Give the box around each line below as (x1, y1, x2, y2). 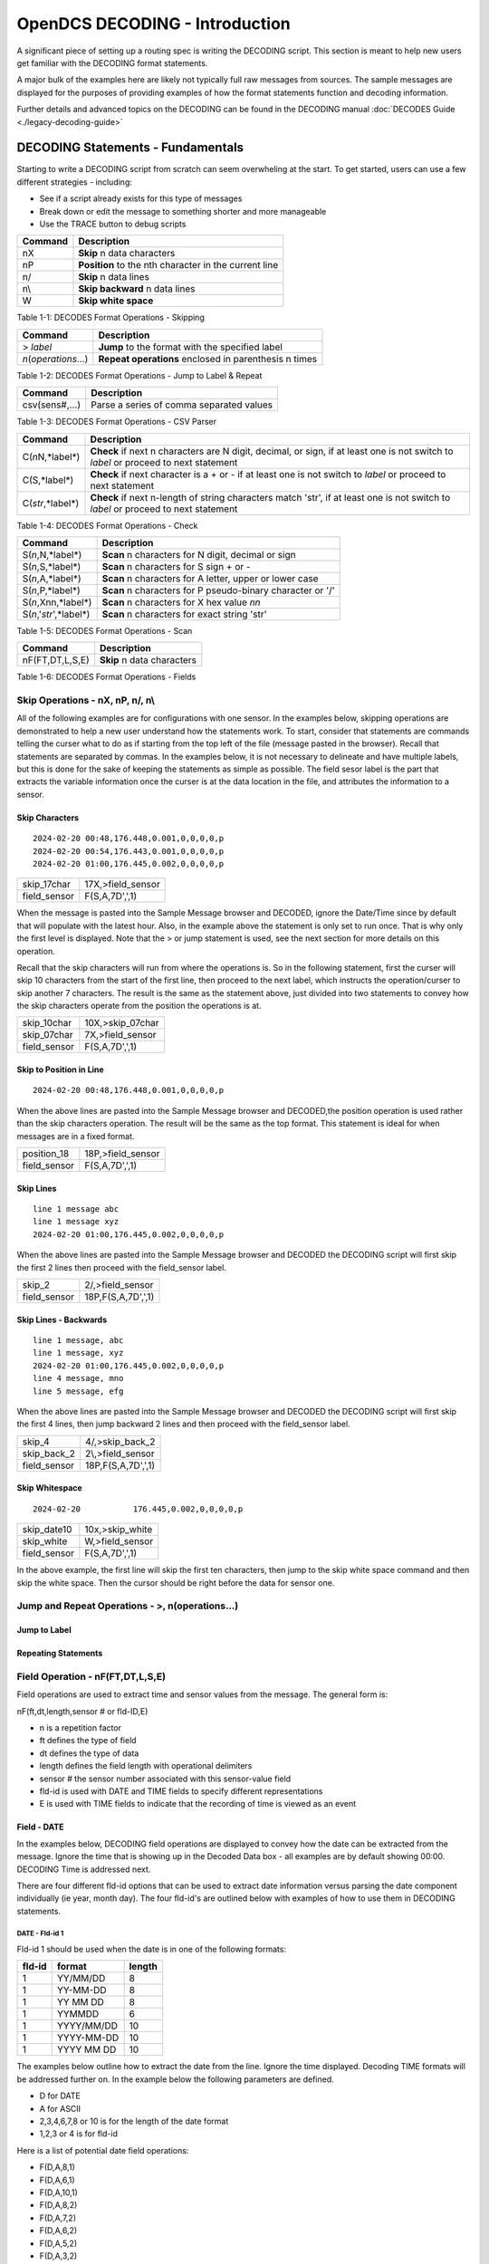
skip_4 (22, 1435, 50, 1448)
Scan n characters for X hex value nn (101, 596, 262, 609)
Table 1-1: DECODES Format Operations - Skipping (16, 312, 206, 323)
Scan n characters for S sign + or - (101, 560, 251, 572)
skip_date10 (22, 1523, 72, 1536)
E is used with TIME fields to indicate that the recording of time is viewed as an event (39, 1799, 357, 1809)
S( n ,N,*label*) (22, 548, 82, 561)
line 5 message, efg (33, 1386, 124, 1396)
